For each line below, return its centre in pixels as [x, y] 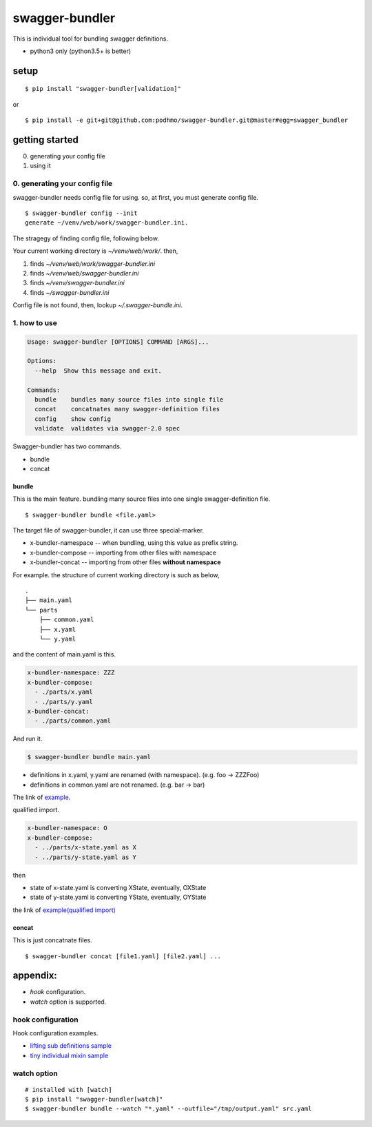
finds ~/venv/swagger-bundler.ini [77, 283]
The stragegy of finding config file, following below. [86, 238]
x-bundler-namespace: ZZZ [71, 673]
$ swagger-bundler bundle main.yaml [89, 757]
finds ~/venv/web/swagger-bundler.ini [84, 273]
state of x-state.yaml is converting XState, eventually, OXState [118, 887]
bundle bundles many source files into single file [129, 399]
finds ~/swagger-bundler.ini [70, 292]
